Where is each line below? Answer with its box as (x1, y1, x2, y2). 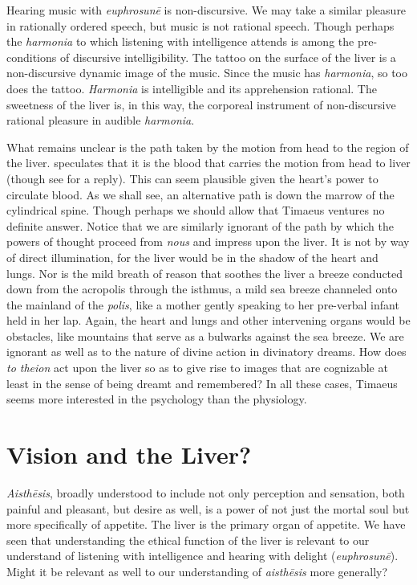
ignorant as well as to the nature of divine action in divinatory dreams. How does (6, 343, 407, 360)
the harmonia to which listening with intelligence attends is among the (6, 33, 354, 50)
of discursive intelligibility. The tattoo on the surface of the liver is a (59, 48, 396, 65)
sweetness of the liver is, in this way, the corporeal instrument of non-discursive (6, 96, 396, 112)
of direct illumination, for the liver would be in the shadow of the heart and (6, 248, 379, 265)
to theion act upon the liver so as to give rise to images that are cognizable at (6, 359, 388, 376)
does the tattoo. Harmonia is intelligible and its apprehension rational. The (6, 80, 377, 96)
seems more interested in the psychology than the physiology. (6, 391, 307, 407)
